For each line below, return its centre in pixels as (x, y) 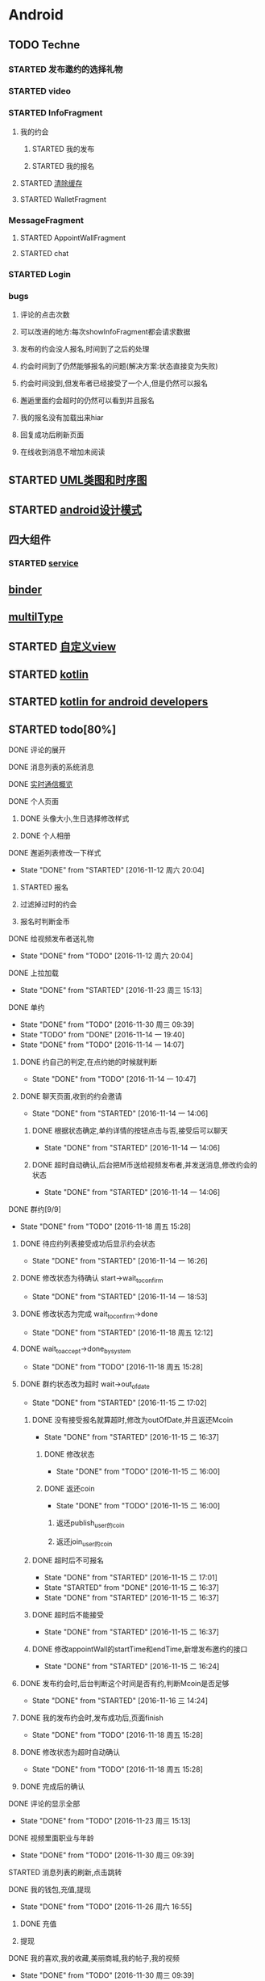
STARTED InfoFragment (56, 113)
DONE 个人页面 (33, 801)
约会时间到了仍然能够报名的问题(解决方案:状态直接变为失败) (119, 366)
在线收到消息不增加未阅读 (62, 452)
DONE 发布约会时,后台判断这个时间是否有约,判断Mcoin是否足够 (124, 1683)
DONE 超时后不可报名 (68, 1560)
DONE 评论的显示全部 (44, 1803)
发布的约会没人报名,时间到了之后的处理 (85, 349)
